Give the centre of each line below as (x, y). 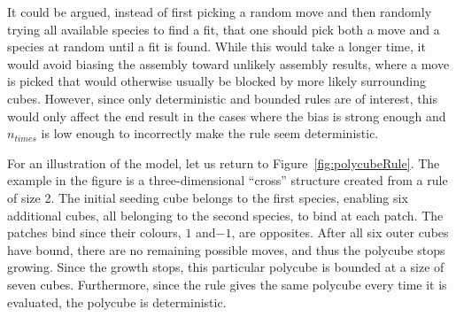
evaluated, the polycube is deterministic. (117, 302)
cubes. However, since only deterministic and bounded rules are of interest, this (222, 98)
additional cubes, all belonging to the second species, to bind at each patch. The (225, 215)
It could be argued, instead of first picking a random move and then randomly (220, 12)
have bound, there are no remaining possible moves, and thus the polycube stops (226, 249)
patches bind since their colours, (94, 232)
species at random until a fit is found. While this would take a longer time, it (216, 46)
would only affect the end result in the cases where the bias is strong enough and (227, 116)
